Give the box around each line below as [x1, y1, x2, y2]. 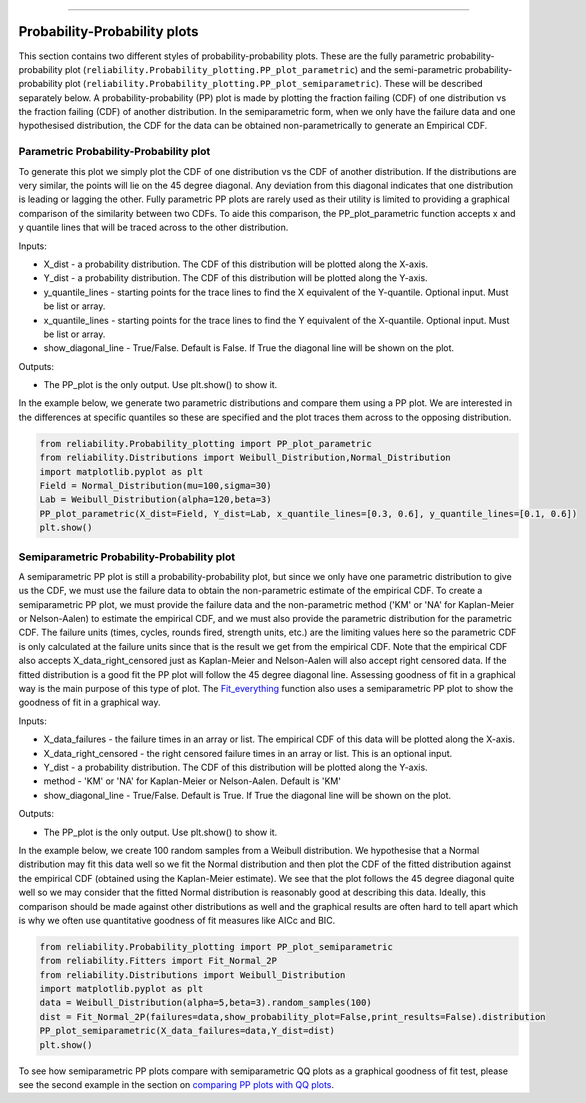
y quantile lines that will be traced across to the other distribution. [18, 221, 289, 234]
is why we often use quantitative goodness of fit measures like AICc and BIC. [18, 914, 336, 926]
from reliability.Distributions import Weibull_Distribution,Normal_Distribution [39, 452, 452, 464]
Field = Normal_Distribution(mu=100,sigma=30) [39, 480, 272, 492]
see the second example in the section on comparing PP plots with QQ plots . [18, 1079, 335, 1090]
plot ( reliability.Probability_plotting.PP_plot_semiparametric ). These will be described [64, 78, 484, 90]
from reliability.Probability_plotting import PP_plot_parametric [39, 438, 372, 449]
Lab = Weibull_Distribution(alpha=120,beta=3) [39, 494, 272, 505]
